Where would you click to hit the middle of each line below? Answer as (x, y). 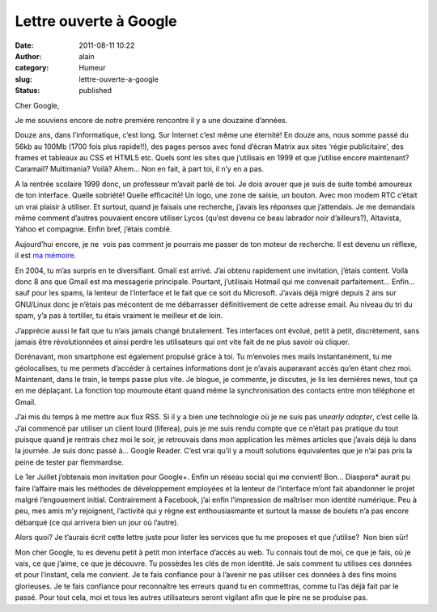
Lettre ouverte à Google (96, 21)
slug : (23, 79)
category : (32, 68)
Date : (24, 45)
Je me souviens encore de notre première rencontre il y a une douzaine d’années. (151, 120)
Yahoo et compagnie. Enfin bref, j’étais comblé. (93, 229)
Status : (28, 91)
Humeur (92, 68)
